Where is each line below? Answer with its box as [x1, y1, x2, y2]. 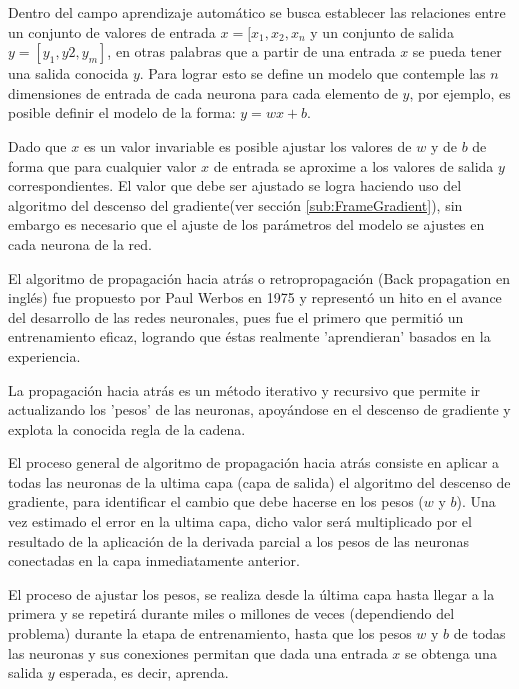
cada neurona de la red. [8, 233, 152, 254]
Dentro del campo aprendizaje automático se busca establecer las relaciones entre [8, 2, 506, 22]
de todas [453, 623, 506, 644]
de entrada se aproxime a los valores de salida [213, 155, 494, 176]
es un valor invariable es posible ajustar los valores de [83, 135, 412, 156]
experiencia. [8, 345, 81, 366]
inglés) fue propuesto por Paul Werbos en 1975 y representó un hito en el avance [8, 287, 502, 308]
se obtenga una [405, 642, 497, 663]
